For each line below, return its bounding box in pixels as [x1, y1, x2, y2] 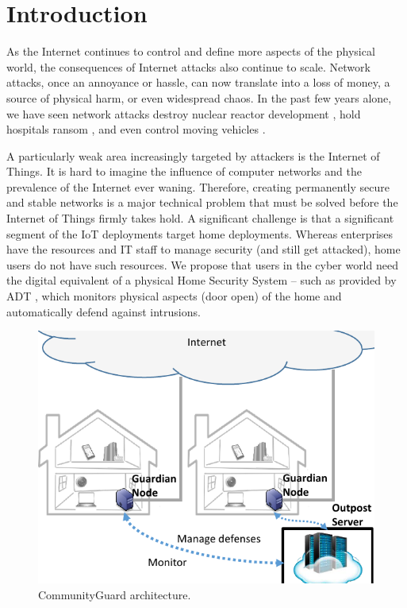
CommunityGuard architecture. [38, 586, 191, 602]
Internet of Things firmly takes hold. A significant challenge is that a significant [6, 210, 394, 227]
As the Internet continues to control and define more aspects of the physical [6, 43, 375, 60]
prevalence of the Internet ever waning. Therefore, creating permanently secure [6, 178, 390, 195]
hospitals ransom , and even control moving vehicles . [6, 121, 266, 137]
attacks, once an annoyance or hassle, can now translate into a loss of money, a [6, 74, 390, 91]
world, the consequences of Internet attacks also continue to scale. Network [6, 58, 371, 75]
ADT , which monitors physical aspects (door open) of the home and [6, 288, 342, 304]
